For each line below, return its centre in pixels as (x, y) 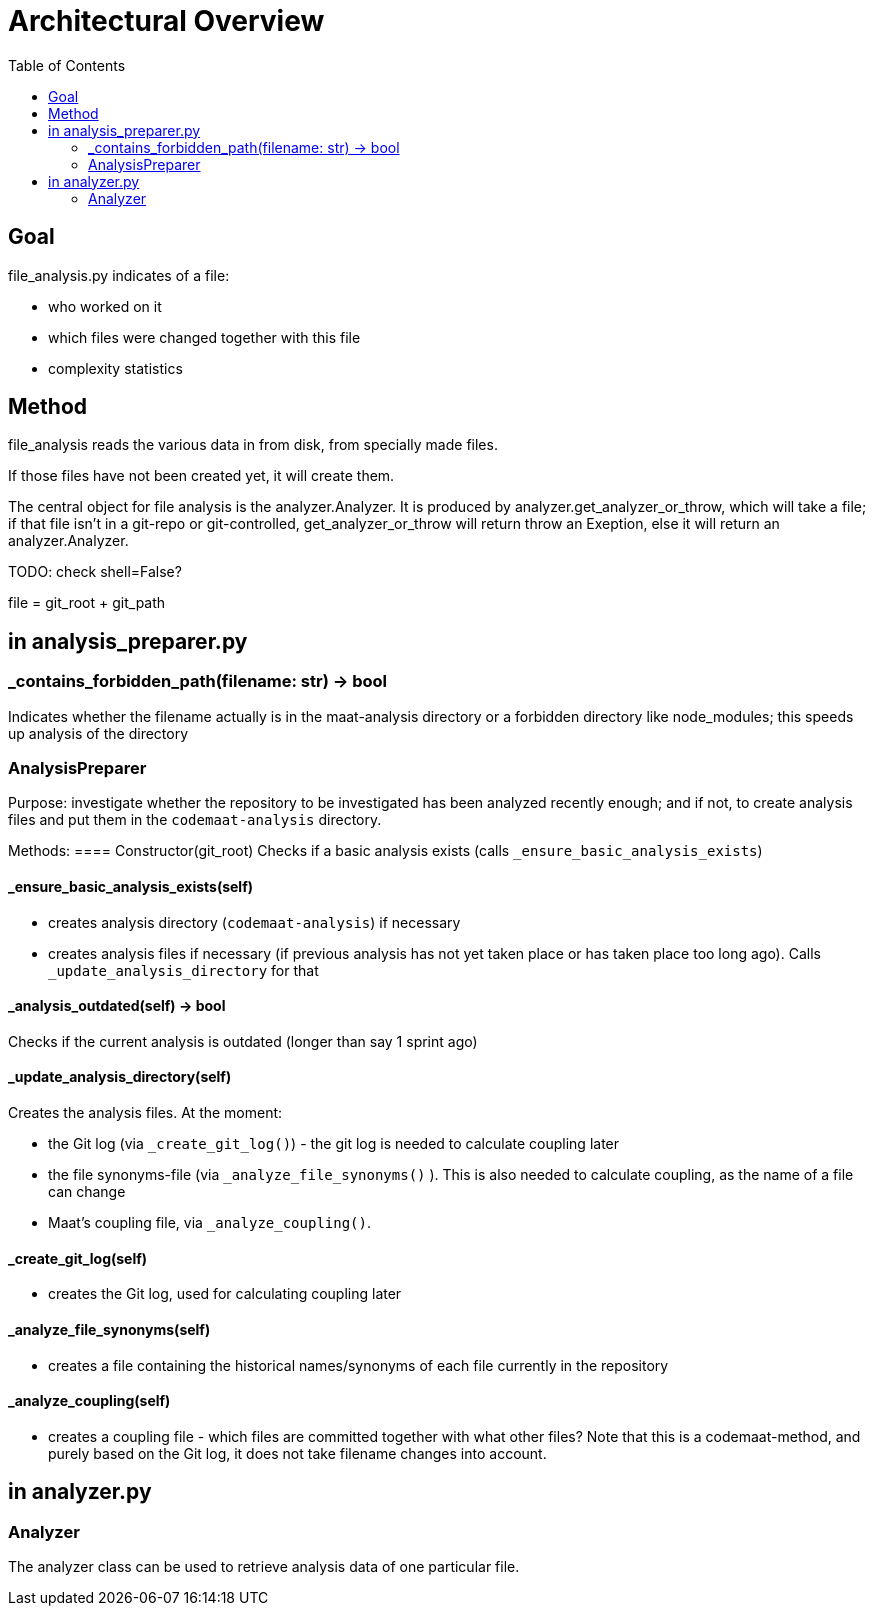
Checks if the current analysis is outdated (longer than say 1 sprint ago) (243, 1041)
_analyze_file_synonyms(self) (109, 1329)
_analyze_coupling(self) (89, 1401)
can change (87, 1192)
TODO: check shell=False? (95, 572)
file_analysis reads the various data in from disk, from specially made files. (253, 445)
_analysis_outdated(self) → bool (117, 1006)
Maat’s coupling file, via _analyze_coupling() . (210, 1223)
